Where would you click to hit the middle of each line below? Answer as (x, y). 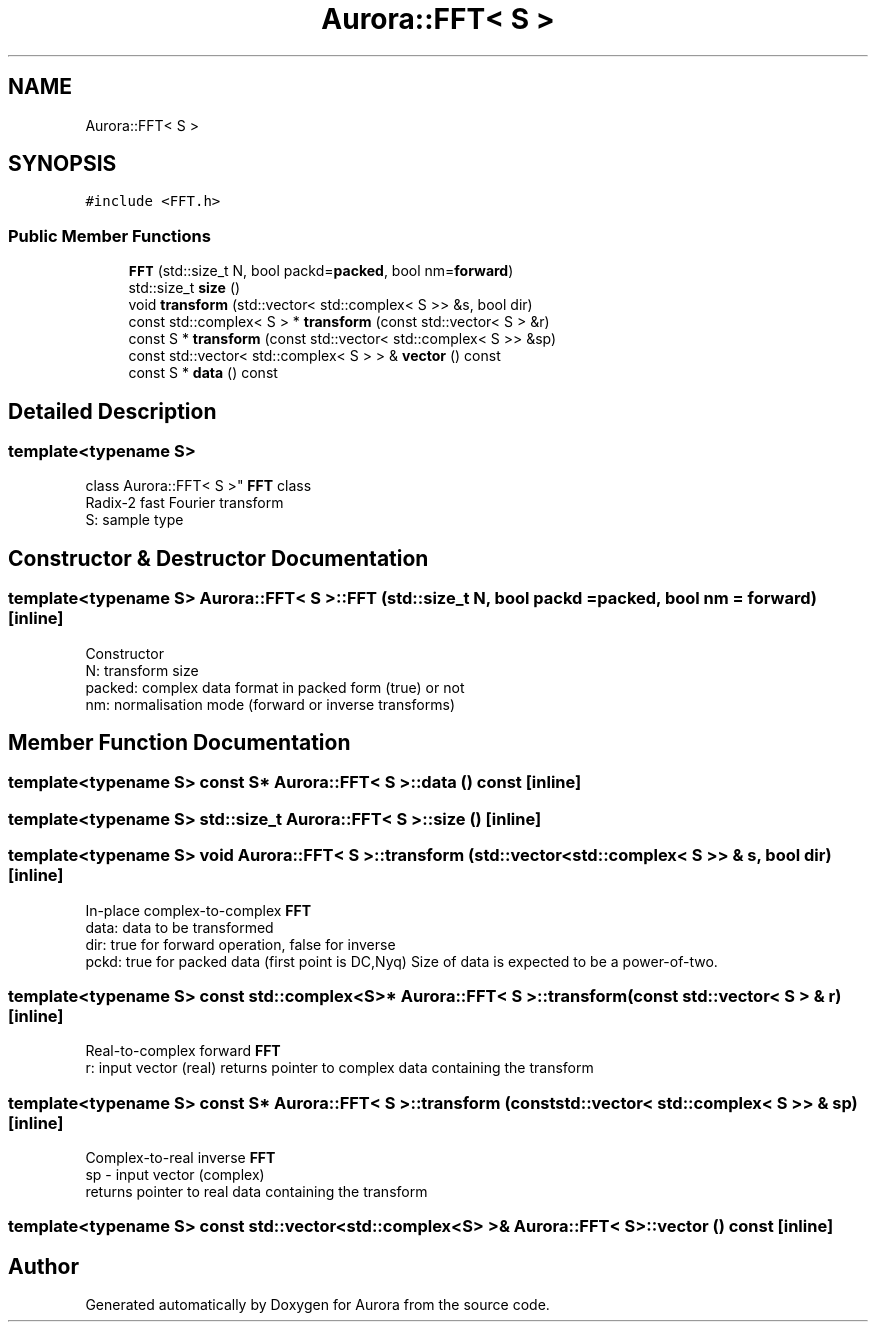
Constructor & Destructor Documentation (218, 558)
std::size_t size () (184, 288)
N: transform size (142, 670)
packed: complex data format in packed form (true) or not (275, 687)
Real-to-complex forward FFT (183, 1051)
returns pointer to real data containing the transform (256, 1192)
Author (43, 1266)
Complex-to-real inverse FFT (180, 1158)
